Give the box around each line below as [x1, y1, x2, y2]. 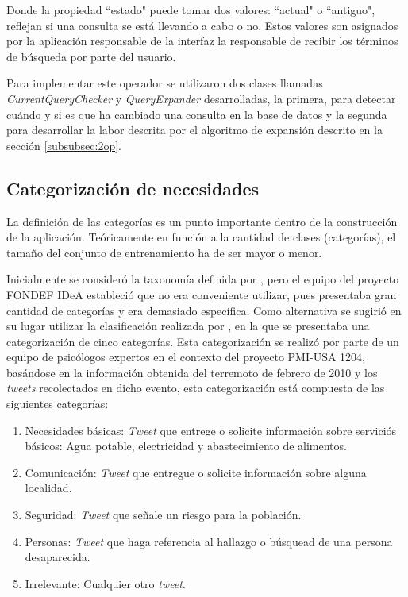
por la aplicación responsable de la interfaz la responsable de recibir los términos [6, 33, 398, 49]
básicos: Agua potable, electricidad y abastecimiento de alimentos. [25, 437, 347, 454]
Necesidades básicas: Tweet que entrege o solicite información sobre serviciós [25, 422, 397, 438]
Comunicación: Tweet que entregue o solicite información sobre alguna [25, 464, 367, 480]
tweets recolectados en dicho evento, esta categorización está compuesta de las [6, 379, 385, 396]
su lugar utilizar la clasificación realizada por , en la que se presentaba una [6, 318, 370, 334]
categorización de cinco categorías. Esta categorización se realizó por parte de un [6, 333, 399, 349]
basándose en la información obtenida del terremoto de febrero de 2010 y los [6, 364, 378, 380]
